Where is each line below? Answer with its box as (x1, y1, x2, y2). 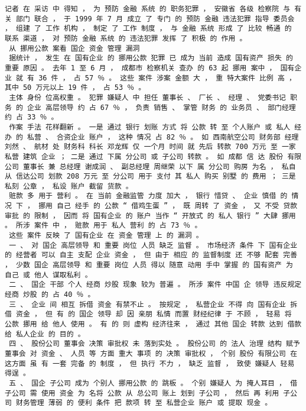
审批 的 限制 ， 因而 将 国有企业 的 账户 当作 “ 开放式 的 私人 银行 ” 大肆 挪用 (5, 211, 296, 220)
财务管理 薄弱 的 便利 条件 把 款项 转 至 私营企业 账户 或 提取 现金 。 (16, 399, 272, 407)
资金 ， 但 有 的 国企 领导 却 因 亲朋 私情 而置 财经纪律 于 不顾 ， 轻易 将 (16, 310, 292, 319)
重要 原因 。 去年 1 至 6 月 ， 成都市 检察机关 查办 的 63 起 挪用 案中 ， (5, 63, 276, 72)
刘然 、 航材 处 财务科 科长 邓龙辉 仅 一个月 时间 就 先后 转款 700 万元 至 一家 (5, 143, 296, 151)
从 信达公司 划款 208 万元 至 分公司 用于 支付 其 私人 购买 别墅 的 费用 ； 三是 (5, 172, 296, 181)
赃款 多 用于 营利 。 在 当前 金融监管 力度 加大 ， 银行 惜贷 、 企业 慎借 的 (9, 192, 288, 200)
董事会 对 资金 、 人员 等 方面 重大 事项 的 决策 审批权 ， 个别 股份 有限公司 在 (5, 349, 298, 358)
